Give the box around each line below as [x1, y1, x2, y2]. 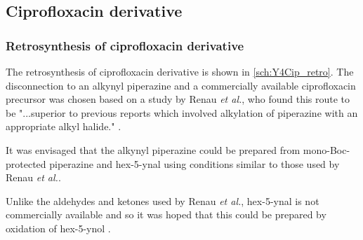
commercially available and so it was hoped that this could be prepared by [6, 207, 326, 222]
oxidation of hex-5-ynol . [6, 220, 111, 235]
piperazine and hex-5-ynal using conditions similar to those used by [49, 156, 340, 171]
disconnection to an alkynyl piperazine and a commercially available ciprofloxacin [6, 78, 356, 92]
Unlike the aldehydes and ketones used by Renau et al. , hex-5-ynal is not [6, 193, 319, 208]
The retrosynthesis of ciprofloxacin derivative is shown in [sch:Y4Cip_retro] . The [6, 64, 354, 78]
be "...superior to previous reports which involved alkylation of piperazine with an [6, 105, 358, 120]
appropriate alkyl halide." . [6, 119, 121, 134]
